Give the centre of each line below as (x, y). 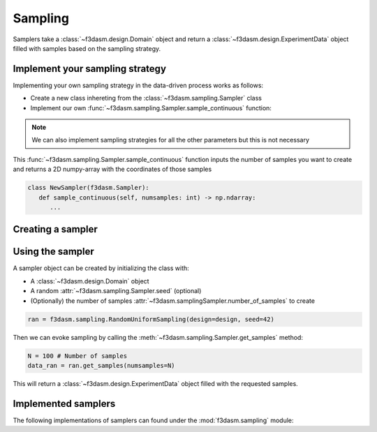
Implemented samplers (64, 404)
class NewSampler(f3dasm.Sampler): (88, 188)
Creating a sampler (55, 229)
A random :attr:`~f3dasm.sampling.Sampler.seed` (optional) (116, 291)
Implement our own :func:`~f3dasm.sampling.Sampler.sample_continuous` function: (151, 107)
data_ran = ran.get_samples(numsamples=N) (101, 365)
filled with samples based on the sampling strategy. (87, 48)
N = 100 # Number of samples (77, 356)
